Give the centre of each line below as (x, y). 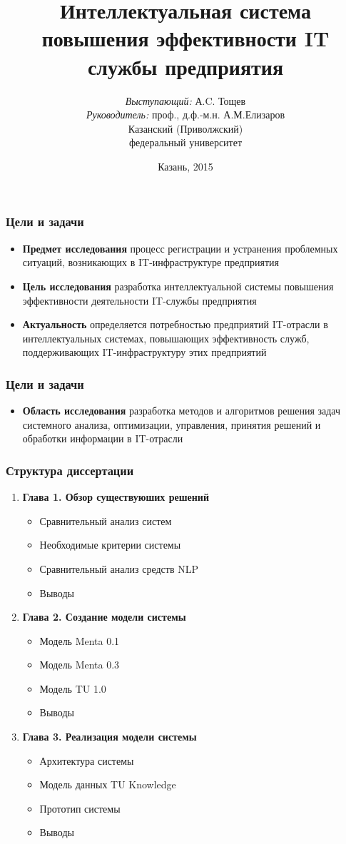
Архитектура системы (87, 760)
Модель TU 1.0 (73, 688)
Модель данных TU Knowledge (108, 784)
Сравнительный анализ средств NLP (119, 568)
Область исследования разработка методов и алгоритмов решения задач (182, 411)
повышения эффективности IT (185, 38)
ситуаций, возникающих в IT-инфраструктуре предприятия (151, 262)
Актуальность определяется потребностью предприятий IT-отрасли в (175, 324)
